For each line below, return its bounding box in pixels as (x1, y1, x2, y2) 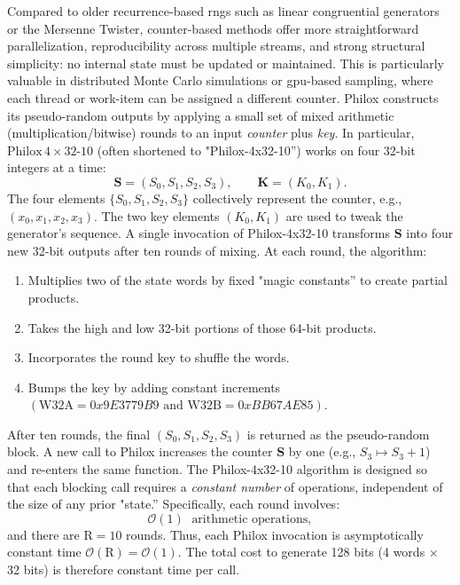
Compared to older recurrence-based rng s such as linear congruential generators (7, 2, 440, 20)
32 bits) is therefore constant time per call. (7, 560, 240, 579)
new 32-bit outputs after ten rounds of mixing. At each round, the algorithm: (7, 241, 427, 259)
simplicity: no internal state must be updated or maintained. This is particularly (7, 53, 444, 72)
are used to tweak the (285, 206, 403, 225)
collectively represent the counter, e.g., (192, 188, 402, 207)
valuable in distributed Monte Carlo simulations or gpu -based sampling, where (7, 71, 433, 90)
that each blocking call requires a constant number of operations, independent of (7, 477, 443, 495)
